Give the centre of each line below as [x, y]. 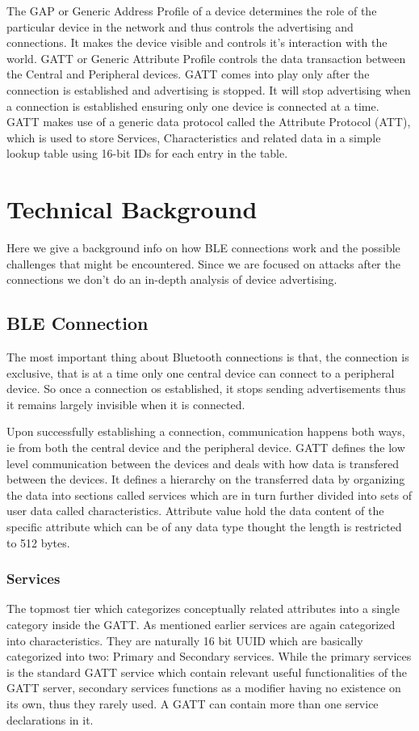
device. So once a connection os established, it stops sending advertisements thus [206, 389]
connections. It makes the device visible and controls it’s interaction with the [197, 42]
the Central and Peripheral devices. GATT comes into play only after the [188, 74]
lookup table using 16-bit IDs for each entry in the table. [147, 153]
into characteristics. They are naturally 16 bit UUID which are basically [185, 640]
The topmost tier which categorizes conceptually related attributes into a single [203, 608]
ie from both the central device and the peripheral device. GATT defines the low [206, 448]
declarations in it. [50, 719]
